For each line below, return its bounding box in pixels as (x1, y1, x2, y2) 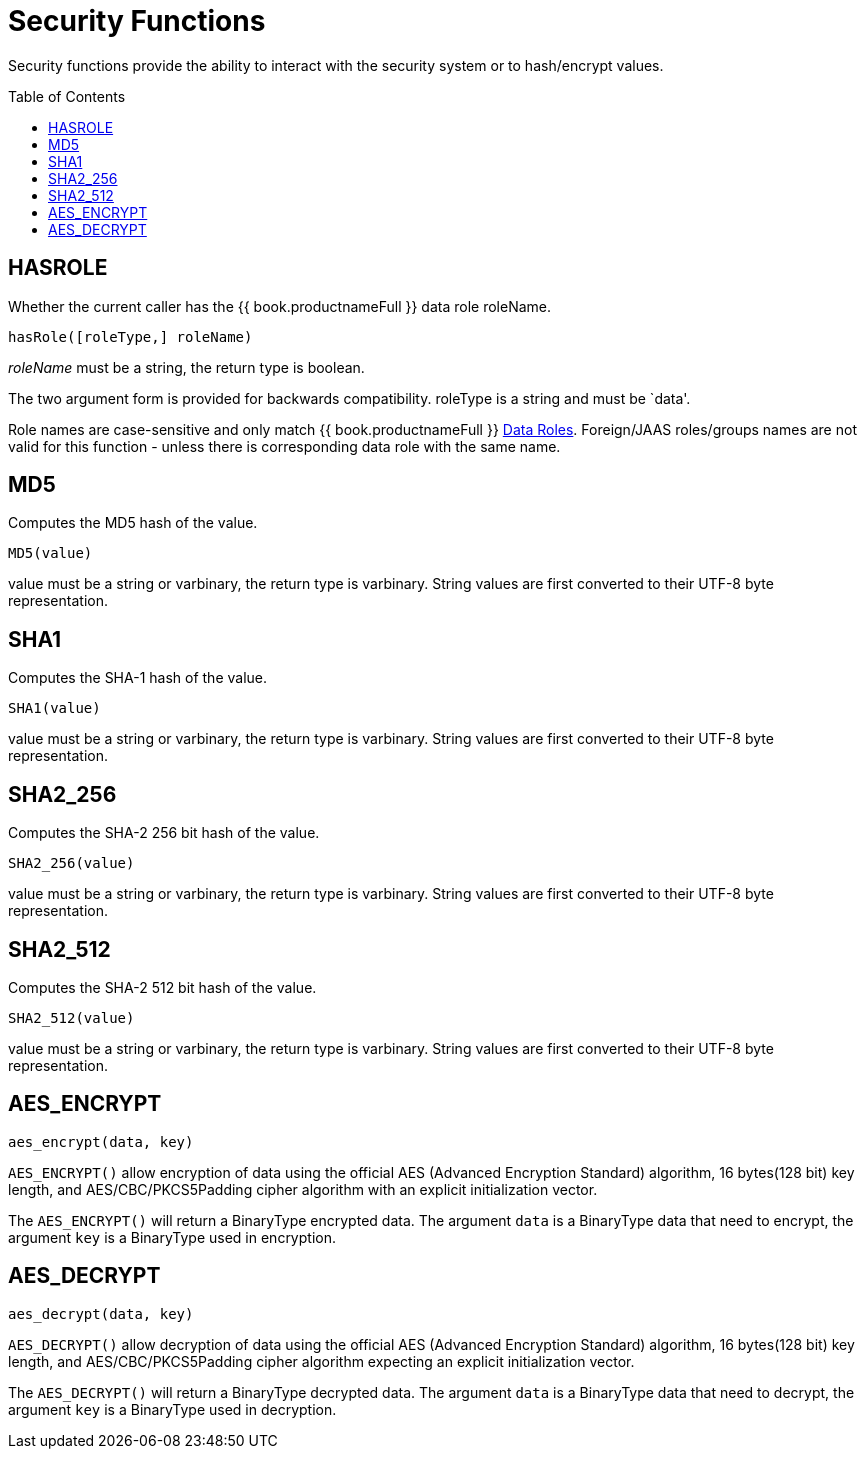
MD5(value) (8, 545, 93, 562)
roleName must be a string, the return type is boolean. (8, 358, 365, 376)
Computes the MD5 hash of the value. (8, 514, 258, 532)
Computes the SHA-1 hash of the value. (8, 669, 268, 687)
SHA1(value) (8, 700, 101, 717)
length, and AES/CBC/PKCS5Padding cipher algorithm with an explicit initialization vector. (8, 1180, 598, 1198)
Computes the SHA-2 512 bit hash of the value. (8, 978, 317, 996)
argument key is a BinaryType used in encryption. (8, 1228, 336, 1246)
